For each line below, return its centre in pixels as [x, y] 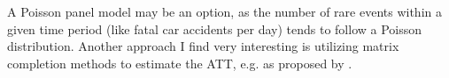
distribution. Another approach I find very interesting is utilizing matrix [203, 46]
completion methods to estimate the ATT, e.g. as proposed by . [180, 63]
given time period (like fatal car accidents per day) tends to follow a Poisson [215, 28]
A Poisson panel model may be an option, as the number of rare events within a [224, 11]
